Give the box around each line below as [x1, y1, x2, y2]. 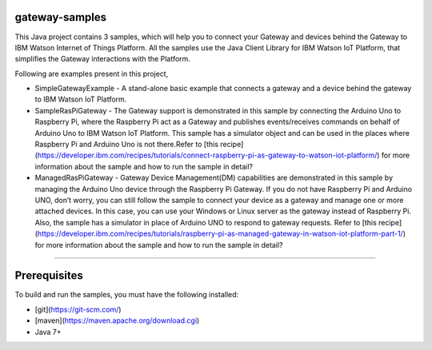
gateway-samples [14, 10, 107, 24]
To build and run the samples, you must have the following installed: [14, 290, 239, 300]
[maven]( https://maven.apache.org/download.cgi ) [34, 316, 200, 325]
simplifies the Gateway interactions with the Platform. [14, 54, 191, 64]
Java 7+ [34, 327, 62, 336]
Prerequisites [14, 268, 83, 283]
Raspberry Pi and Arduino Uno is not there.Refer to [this [34, 140, 219, 149]
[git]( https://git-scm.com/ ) [34, 304, 122, 314]
